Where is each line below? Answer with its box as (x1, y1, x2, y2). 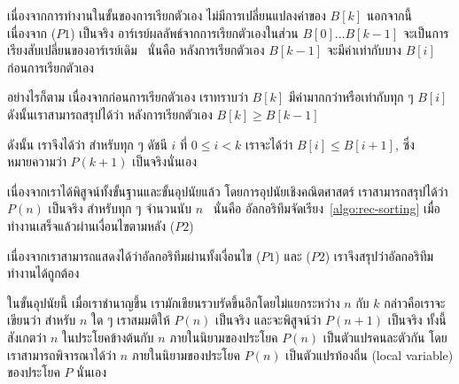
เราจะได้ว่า (245, 134, 293, 153)
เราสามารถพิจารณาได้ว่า (7, 345, 116, 364)
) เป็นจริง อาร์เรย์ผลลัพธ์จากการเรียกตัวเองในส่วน (70, 23, 299, 42)
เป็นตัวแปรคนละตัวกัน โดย (323, 327, 447, 346)
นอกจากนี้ (366, 6, 412, 24)
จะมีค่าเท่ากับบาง (326, 41, 401, 59)
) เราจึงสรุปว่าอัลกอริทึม (324, 246, 434, 265)
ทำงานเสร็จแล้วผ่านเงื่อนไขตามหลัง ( (7, 216, 175, 234)
